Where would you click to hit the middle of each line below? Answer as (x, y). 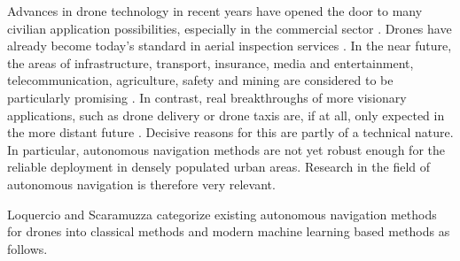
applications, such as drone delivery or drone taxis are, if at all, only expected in (226, 115)
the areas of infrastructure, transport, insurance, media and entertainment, (211, 62)
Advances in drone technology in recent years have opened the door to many (215, 11)
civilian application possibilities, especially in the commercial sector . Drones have (230, 28)
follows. (27, 248)
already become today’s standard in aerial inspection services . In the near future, (230, 46)
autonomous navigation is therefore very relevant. (141, 184)
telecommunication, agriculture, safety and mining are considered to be (200, 80)
